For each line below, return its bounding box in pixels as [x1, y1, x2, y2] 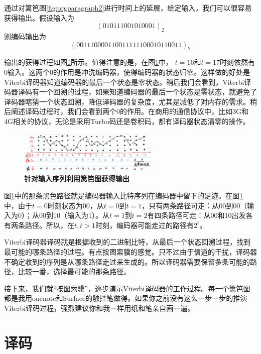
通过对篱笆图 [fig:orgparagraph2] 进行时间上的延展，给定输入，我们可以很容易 [4, 3, 252, 13]
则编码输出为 [4, 31, 46, 41]
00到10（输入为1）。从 [39, 210, 109, 220]
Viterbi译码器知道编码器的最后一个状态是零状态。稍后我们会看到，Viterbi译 [4, 76, 251, 87]
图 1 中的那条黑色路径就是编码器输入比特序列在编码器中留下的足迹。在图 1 [4, 190, 243, 200]
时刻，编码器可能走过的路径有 [95, 219, 194, 230]
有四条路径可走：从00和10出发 [147, 210, 246, 220]
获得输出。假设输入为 [4, 12, 74, 23]
